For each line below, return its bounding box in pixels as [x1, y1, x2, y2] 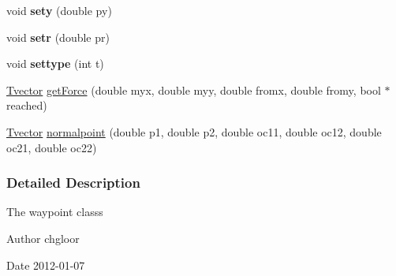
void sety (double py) [6, 2, 112, 18]
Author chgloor [6, 229, 80, 246]
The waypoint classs [6, 203, 103, 220]
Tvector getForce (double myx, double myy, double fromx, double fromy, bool [6, 81, 381, 98]
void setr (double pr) [6, 28, 110, 45]
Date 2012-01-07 [6, 256, 85, 273]
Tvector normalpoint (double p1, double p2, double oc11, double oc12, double [6, 123, 382, 140]
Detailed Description [6, 173, 140, 192]
